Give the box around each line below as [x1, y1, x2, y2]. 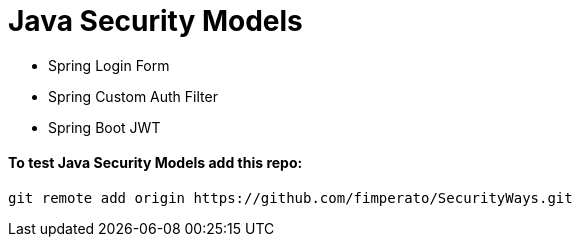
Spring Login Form [48, 56, 170, 74]
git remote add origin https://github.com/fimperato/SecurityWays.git [8, 189, 573, 206]
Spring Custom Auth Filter [48, 87, 218, 105]
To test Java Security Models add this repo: [8, 154, 303, 172]
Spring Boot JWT [48, 118, 161, 136]
